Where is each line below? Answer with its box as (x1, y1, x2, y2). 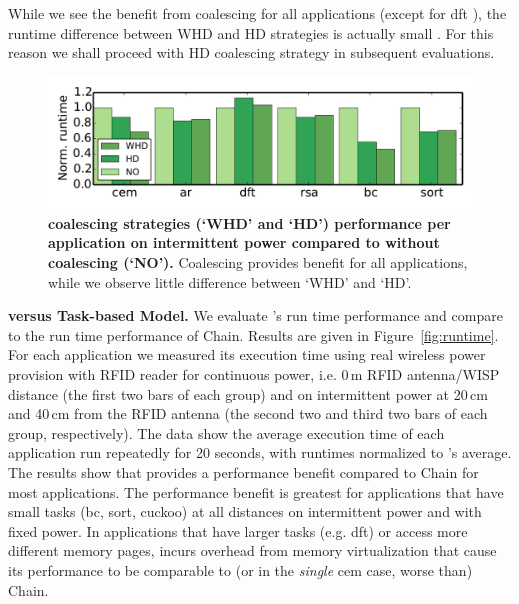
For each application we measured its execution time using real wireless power (8, 344, 486, 365)
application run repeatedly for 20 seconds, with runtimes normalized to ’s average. (8, 442, 512, 463)
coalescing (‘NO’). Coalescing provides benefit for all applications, (48, 252, 468, 273)
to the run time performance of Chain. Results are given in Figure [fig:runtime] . (8, 324, 499, 345)
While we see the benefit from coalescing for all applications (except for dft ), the (8, 3, 507, 23)
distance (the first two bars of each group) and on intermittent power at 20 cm (8, 383, 488, 404)
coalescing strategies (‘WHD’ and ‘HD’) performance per (48, 212, 451, 233)
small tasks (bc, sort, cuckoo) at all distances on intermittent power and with (8, 501, 482, 522)
